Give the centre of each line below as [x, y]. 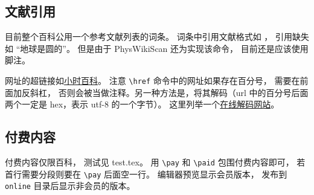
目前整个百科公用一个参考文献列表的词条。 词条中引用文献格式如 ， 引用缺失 [157, 37]
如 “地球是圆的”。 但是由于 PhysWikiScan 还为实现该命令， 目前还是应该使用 [157, 48]
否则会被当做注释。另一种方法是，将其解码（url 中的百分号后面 [183, 92]
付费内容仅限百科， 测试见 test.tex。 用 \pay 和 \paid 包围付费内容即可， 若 [155, 162]
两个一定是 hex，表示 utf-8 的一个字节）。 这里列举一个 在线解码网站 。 [142, 104]
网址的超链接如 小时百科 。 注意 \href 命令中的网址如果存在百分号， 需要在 [152, 80]
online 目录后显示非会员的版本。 [70, 186]
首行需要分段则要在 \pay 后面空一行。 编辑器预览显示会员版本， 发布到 [146, 174]
